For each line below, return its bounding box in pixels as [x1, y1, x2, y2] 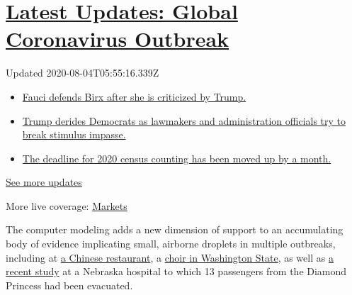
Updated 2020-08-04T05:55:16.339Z [6, 65, 159, 80]
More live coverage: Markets [6, 198, 127, 213]
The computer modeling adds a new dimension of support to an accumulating [6, 222, 344, 237]
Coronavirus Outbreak [6, 24, 229, 53]
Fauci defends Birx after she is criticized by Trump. [22, 89, 246, 104]
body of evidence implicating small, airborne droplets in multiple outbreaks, [6, 236, 336, 251]
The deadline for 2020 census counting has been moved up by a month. [22, 150, 331, 165]
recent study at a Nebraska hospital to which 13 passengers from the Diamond [6, 264, 347, 279]
